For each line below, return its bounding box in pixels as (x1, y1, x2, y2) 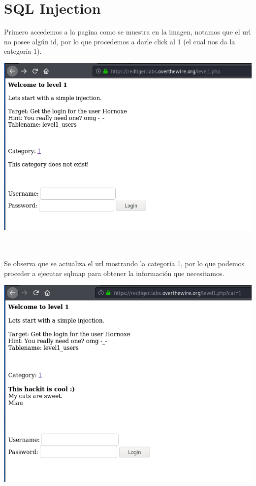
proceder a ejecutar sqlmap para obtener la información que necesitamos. (4, 268, 224, 278)
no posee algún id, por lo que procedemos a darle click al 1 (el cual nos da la (4, 36, 235, 46)
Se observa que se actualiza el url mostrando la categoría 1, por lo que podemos (4, 258, 245, 269)
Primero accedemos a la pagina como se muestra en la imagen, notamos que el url (4, 27, 251, 37)
